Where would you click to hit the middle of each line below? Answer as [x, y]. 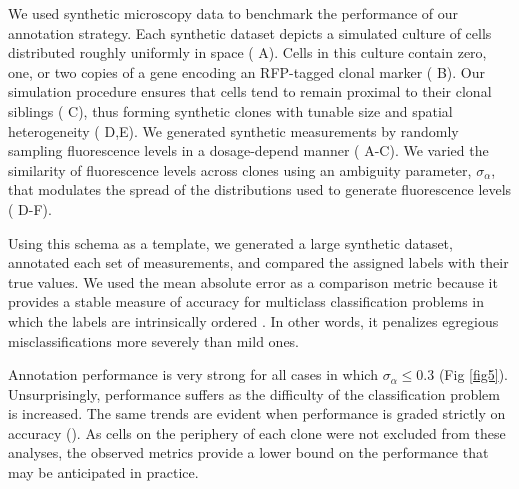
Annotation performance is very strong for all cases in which [193, 374]
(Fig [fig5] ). [473, 374]
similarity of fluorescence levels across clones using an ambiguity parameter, [240, 169]
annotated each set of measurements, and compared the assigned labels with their [258, 262]
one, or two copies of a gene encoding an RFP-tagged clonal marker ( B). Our [246, 71]
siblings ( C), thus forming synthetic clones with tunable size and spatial [230, 110]
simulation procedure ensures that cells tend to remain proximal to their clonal [250, 91]
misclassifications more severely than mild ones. [154, 340]
